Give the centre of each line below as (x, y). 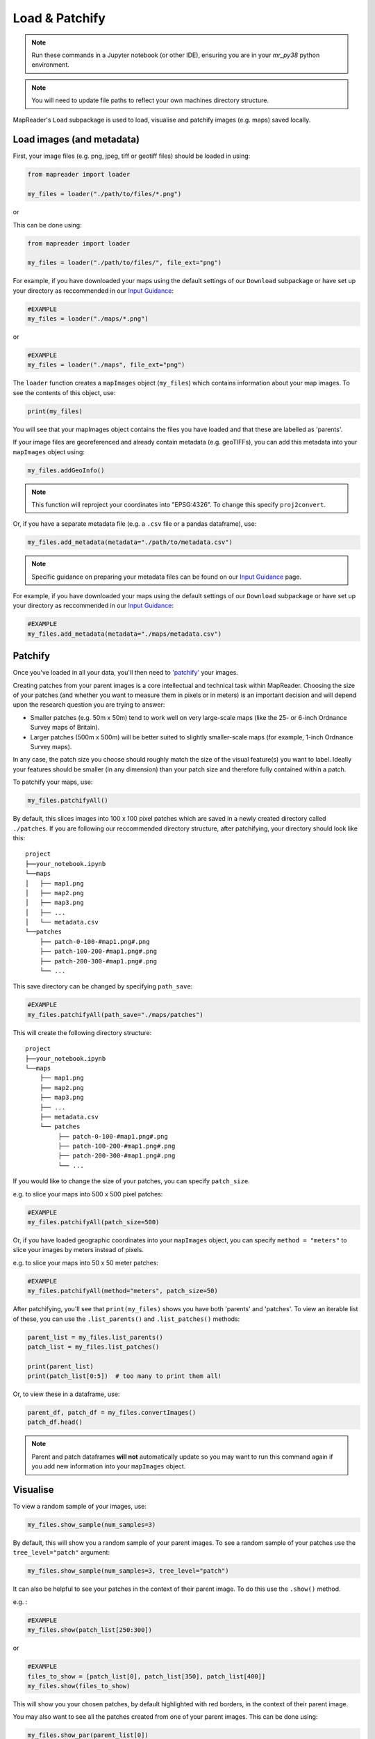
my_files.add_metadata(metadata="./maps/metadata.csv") (125, 634)
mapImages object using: (49, 451)
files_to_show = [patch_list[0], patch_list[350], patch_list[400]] (147, 1676)
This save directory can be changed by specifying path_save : (103, 986)
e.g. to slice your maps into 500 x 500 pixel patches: (88, 1194)
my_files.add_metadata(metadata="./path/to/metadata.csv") (130, 542)
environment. (50, 65)
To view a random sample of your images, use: (80, 1507)
